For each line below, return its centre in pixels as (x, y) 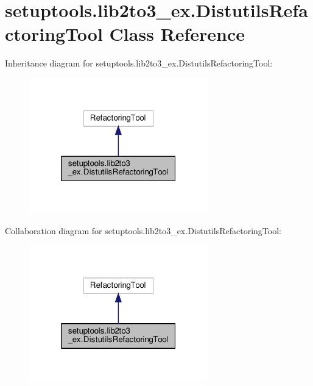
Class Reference (177, 34)
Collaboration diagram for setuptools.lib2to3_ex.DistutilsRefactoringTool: (143, 230)
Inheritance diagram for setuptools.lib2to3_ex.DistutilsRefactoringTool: (139, 63)
